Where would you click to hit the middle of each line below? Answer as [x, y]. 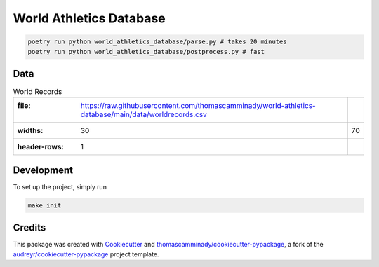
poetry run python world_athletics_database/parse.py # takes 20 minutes [157, 42]
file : [24, 106]
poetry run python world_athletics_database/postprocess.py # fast [146, 52]
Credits [29, 228]
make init [45, 205]
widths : [30, 131]
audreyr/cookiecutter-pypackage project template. [86, 254]
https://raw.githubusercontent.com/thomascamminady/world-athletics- [198, 106]
